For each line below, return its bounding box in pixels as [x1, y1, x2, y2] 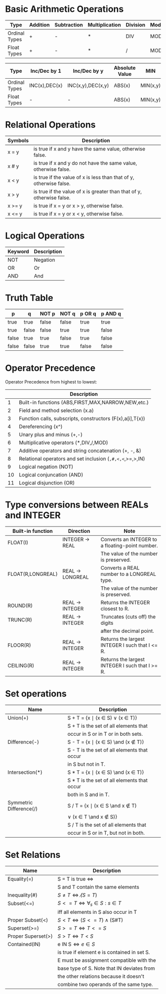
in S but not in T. [67, 760, 105, 767]
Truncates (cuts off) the [100, 613, 156, 620]
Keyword [7, 248, 30, 255]
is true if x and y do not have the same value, [33, 159, 137, 166]
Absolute [113, 64, 136, 71]
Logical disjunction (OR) [19, 479, 75, 486]
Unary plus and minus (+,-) [19, 431, 83, 438]
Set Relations [5, 849, 61, 860]
